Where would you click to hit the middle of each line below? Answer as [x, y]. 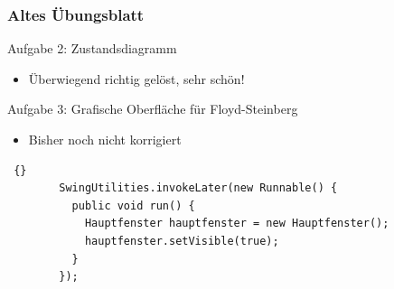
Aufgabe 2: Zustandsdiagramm [92, 48]
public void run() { [133, 205]
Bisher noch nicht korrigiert [105, 139]
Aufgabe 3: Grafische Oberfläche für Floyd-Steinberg [153, 109]
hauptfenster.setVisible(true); [182, 241]
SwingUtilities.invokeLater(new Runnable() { [198, 188]
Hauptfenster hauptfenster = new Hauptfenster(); [237, 224]
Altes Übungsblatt [76, 14]
